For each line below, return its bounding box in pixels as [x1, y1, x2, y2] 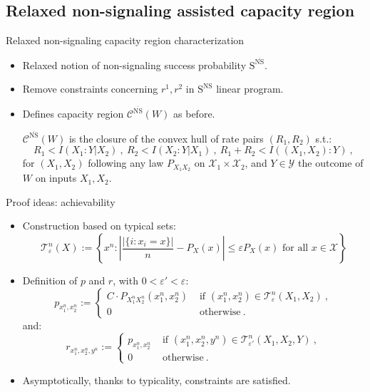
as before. [173, 106, 215, 121]
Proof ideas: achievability [6, 194, 115, 209]
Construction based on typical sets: [22, 218, 176, 233]
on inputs [35, 170, 77, 185]
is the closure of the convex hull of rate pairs [68, 130, 264, 145]
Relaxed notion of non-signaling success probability [22, 57, 247, 72]
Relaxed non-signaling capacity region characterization [6, 33, 245, 48]
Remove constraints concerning [22, 81, 158, 96]
